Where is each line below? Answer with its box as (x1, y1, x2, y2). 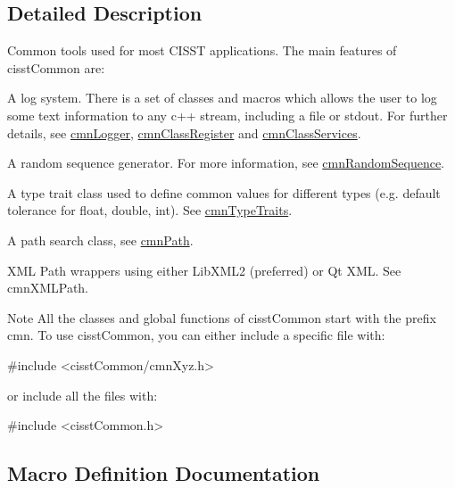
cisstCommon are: (7, 58, 105, 77)
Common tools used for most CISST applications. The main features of (7, 41, 397, 60)
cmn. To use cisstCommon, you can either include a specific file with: (7, 326, 385, 344)
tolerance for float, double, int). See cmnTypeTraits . (7, 201, 293, 219)
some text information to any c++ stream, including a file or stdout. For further (7, 105, 448, 124)
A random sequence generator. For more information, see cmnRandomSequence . (7, 153, 445, 172)
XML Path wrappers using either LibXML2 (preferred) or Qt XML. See (7, 261, 401, 279)
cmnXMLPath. (7, 278, 89, 297)
